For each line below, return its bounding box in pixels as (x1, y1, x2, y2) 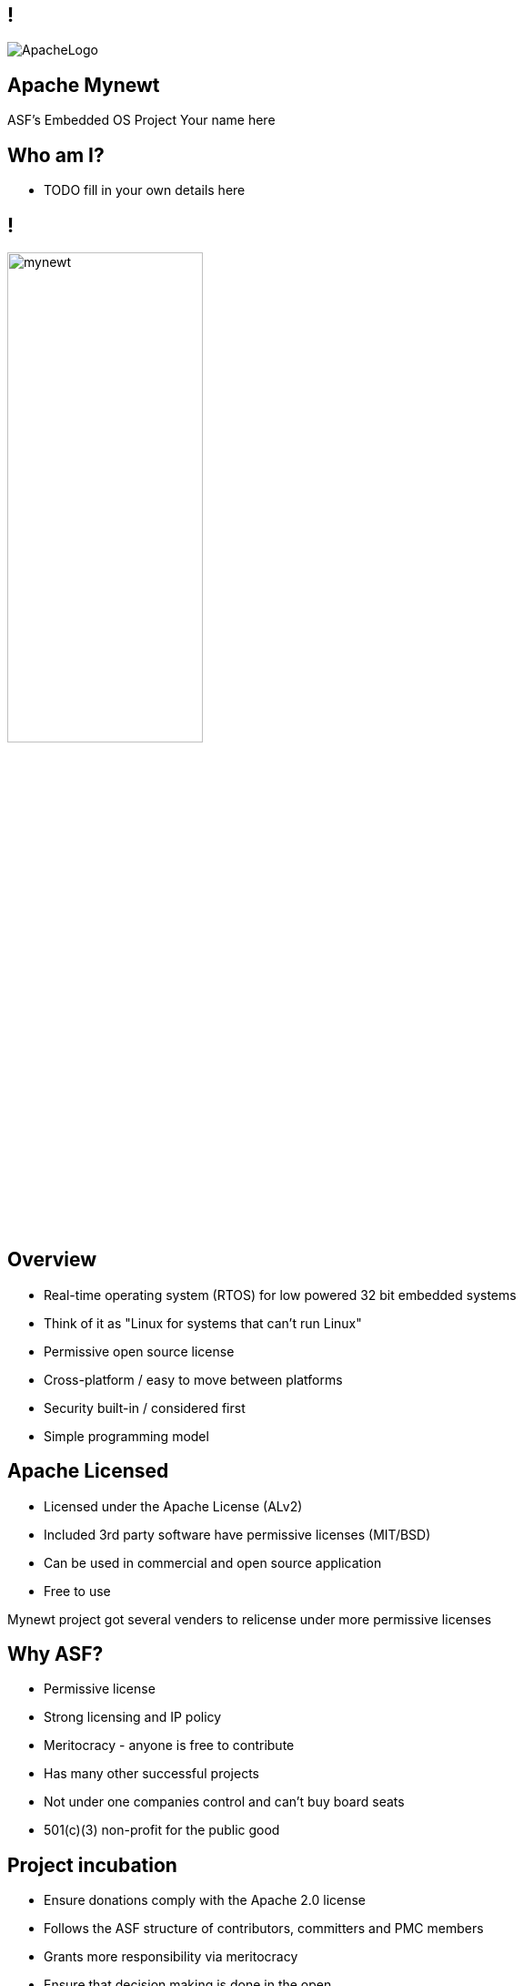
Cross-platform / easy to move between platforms (44, 1371, 343, 1387)
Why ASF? (7, 1643, 104, 1666)
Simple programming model (44, 1428, 209, 1444)
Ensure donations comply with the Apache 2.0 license (44, 1892, 367, 1909)
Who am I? (7, 143, 105, 167)
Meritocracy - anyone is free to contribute (44, 1737, 295, 1754)
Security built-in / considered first (44, 1399, 246, 1416)
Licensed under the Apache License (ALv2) (44, 1498, 303, 1514)
